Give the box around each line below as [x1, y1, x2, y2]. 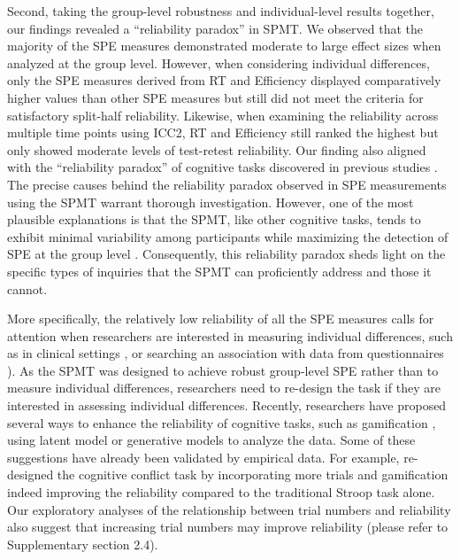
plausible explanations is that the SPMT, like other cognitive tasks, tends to [7, 210, 421, 229]
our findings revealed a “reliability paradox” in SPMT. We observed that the [7, 19, 423, 37]
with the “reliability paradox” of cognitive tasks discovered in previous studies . [7, 158, 438, 176]
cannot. [7, 279, 48, 298]
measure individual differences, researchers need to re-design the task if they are [7, 378, 441, 397]
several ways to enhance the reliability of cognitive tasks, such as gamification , [7, 413, 436, 432]
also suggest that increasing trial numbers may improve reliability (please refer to [7, 517, 448, 536]
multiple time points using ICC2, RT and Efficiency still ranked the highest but [7, 123, 439, 142]
